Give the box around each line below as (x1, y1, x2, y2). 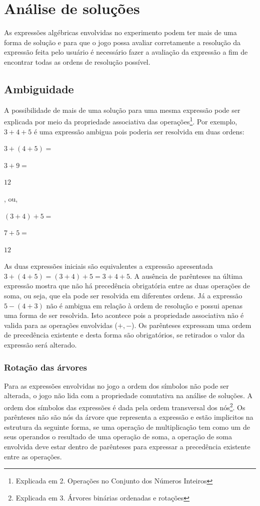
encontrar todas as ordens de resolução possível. (4, 56, 150, 67)
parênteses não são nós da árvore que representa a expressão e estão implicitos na (4, 412, 253, 422)
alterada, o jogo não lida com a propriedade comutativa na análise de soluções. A (4, 390, 252, 401)
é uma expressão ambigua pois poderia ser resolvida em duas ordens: (33, 126, 244, 136)
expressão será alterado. (4, 340, 77, 350)
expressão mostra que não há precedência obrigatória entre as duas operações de (4, 280, 250, 291)
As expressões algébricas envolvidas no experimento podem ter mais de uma (4, 27, 237, 38)
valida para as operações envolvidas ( (4, 319, 118, 330)
